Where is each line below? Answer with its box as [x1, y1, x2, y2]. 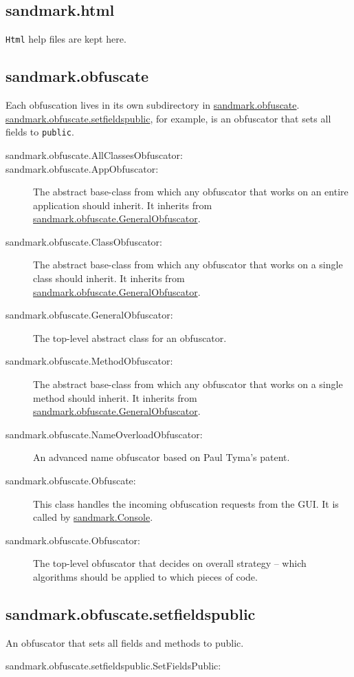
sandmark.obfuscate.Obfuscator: [5, 533, 140, 547]
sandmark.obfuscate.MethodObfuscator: [5, 354, 173, 368]
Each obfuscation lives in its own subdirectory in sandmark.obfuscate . [5, 98, 300, 112]
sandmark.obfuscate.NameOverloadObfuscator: [5, 427, 203, 441]
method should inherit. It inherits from [33, 390, 197, 405]
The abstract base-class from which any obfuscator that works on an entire [33, 184, 349, 199]
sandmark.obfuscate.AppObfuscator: [5, 161, 159, 175]
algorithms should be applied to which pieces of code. [33, 569, 258, 583]
